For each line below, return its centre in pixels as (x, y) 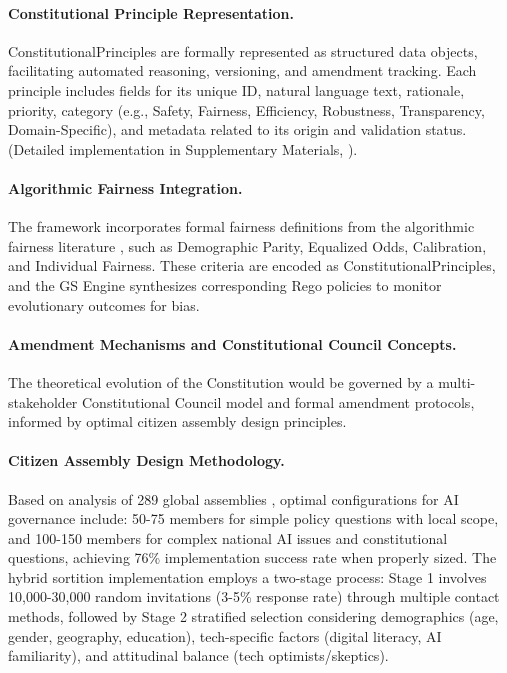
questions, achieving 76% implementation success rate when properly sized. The (252, 557)
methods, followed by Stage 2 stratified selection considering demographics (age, (253, 616)
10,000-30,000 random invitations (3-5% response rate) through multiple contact (254, 596)
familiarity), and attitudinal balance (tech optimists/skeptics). (198, 655)
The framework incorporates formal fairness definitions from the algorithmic (241, 226)
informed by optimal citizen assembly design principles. (177, 421)
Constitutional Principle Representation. (151, 12)
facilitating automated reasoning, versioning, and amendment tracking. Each (242, 70)
